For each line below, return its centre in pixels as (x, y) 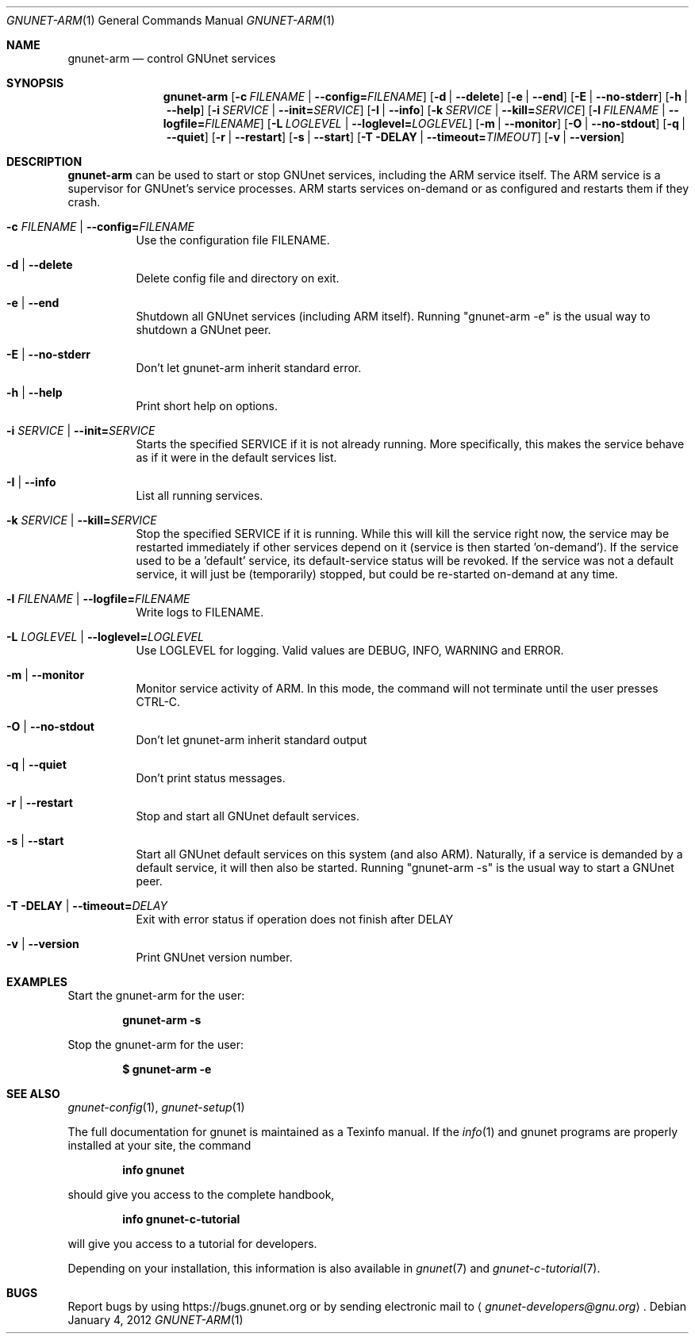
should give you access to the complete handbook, (201, 1194)
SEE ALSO (33, 1094)
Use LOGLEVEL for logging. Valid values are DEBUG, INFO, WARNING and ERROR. (350, 650)
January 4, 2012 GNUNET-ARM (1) (156, 1320)
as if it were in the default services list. (236, 457)
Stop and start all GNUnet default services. (248, 816)
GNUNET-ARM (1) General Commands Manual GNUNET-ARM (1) (171, 20)
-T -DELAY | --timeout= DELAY (87, 906)
